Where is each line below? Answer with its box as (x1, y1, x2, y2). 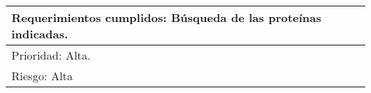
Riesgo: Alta (11, 67, 73, 84)
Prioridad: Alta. (11, 47, 91, 63)
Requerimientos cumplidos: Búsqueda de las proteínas (11, 9, 322, 26)
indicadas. (11, 26, 68, 42)
